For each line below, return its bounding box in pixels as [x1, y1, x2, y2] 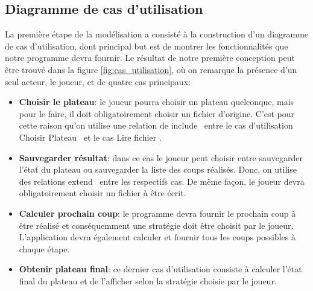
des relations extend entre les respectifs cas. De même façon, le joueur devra [19, 174, 305, 187]
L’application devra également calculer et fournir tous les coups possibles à [19, 231, 296, 243]
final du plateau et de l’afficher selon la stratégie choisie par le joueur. [19, 274, 277, 287]
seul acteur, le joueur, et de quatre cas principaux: [5, 75, 191, 88]
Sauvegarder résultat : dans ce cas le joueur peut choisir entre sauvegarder [19, 151, 303, 164]
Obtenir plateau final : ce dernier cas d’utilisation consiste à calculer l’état [19, 263, 302, 275]
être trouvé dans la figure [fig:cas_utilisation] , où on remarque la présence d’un [5, 63, 297, 75]
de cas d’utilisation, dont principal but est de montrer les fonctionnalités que [5, 39, 288, 52]
